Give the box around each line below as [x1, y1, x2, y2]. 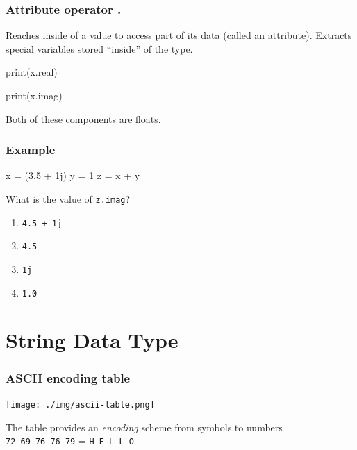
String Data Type [6, 326, 178, 354]
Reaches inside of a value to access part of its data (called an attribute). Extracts [6, 28, 352, 42]
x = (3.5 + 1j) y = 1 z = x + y [6, 168, 140, 183]
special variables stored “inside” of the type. [6, 41, 193, 56]
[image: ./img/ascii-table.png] [6, 399, 155, 410]
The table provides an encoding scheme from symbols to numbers [6, 419, 283, 434]
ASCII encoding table [6, 369, 131, 386]
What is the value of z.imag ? [6, 192, 131, 206]
